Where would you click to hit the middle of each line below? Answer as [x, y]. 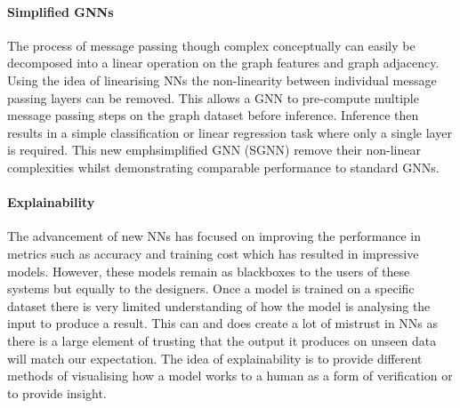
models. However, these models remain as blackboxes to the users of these [209, 271]
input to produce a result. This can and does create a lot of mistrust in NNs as [223, 323]
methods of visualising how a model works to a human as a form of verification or [230, 376]
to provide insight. [57, 392]
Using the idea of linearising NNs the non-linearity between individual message [222, 80]
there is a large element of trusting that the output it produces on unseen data [222, 340]
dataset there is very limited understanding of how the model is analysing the [219, 305]
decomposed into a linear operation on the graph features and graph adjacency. [223, 63]
